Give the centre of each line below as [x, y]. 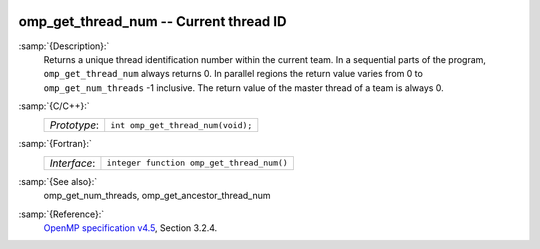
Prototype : [74, 125]
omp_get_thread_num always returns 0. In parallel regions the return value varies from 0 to [233, 74]
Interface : [72, 163]
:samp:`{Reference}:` [61, 214]
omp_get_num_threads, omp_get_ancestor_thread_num [157, 196]
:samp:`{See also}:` [58, 181]
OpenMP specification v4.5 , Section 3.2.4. [130, 228]
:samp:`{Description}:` [64, 46]
